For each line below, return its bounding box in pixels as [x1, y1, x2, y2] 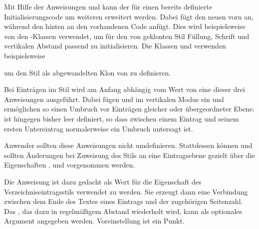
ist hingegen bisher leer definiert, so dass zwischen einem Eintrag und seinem [4, 113, 239, 123]
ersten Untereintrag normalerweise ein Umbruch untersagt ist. [4, 123, 193, 133]
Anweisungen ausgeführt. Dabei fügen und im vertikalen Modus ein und [4, 93, 224, 104]
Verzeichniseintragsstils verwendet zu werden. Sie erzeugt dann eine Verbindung [4, 186, 248, 196]
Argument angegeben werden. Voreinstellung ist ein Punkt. [4, 215, 185, 226]
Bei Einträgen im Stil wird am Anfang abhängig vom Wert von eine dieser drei [4, 84, 245, 94]
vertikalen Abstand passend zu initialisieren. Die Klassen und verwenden [4, 40, 226, 51]
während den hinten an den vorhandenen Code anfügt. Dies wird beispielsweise [4, 21, 246, 31]
